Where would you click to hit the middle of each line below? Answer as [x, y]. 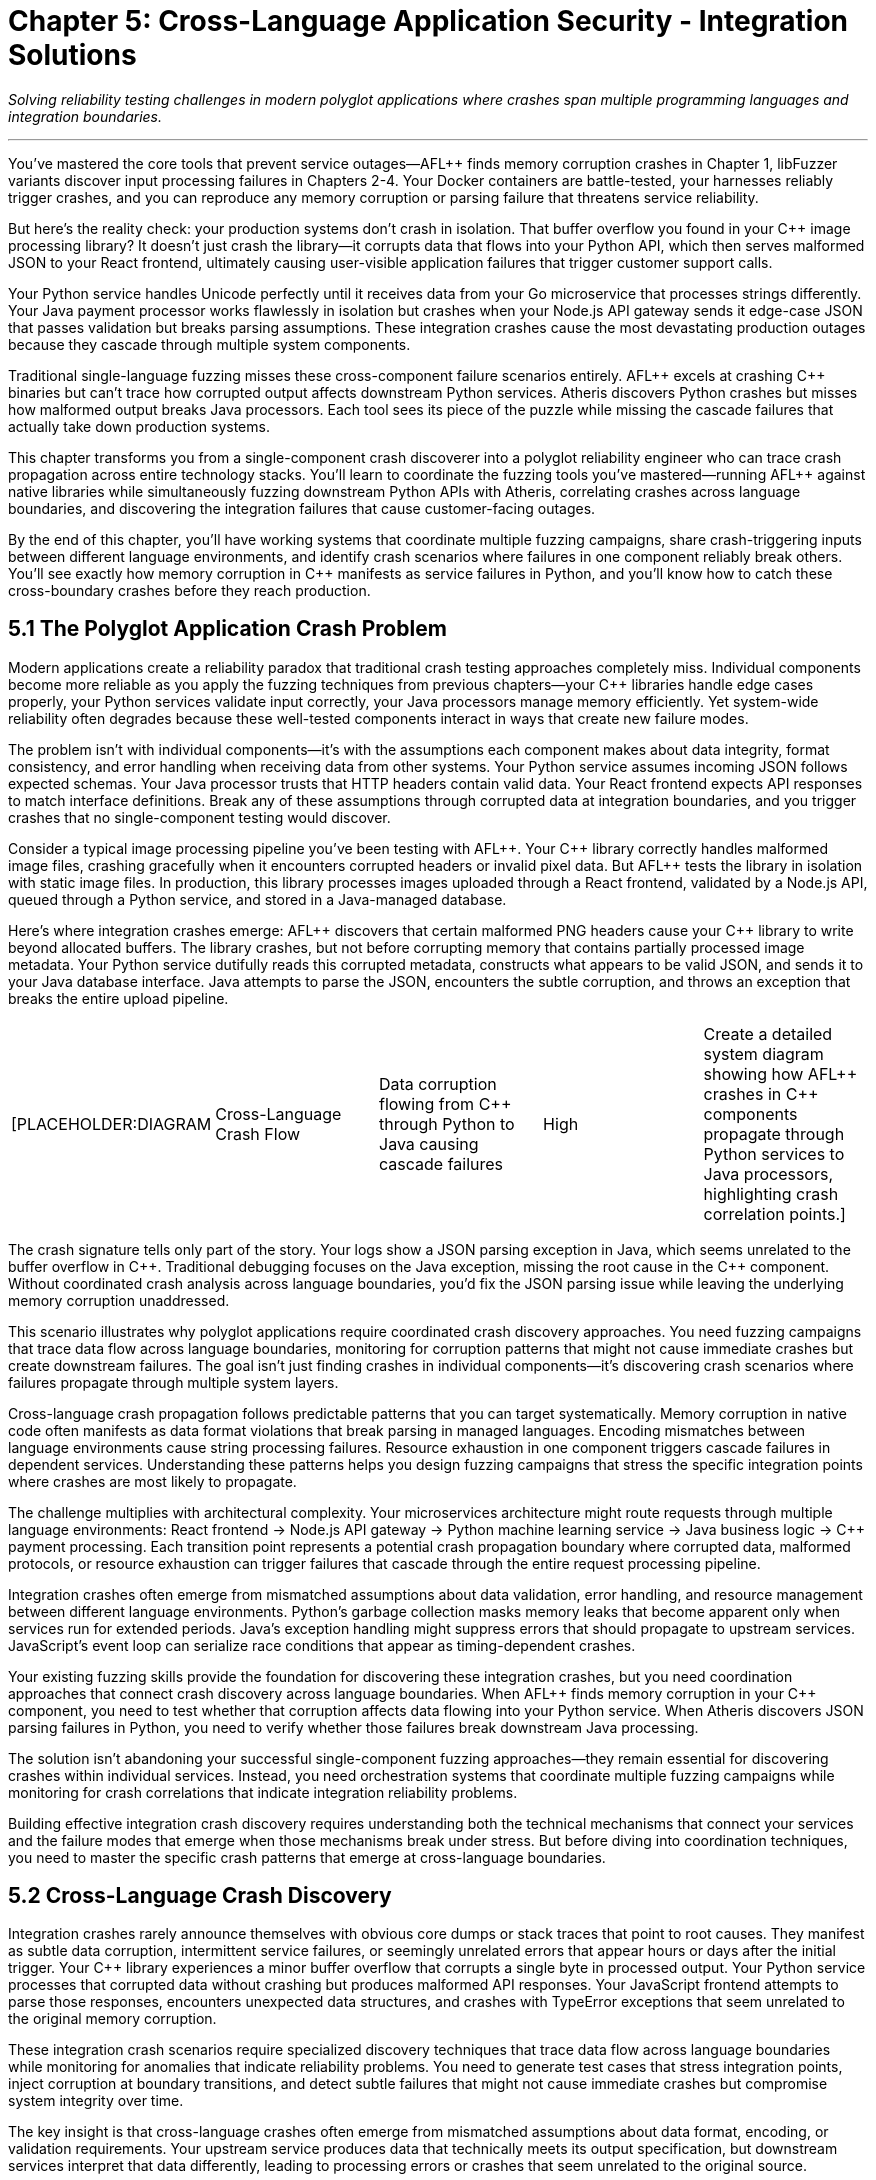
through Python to [447, 1123]
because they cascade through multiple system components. [209, 344]
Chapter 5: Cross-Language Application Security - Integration [428, 21]
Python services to [774, 1153]
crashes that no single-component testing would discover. [199, 817]
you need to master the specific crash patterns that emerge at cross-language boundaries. [307, 1857]
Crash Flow [258, 1133]
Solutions [72, 55]
